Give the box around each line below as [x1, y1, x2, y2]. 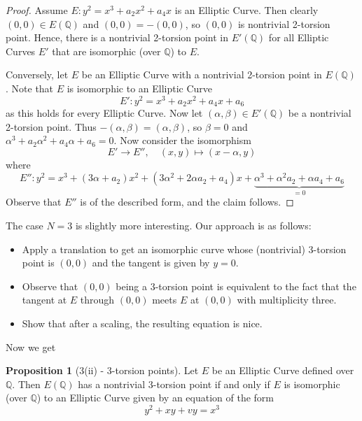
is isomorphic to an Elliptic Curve [67, 80, 213, 95]
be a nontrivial [288, 106, 351, 120]
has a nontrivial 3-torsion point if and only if [78, 376, 270, 391]
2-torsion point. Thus [6, 119, 97, 134]
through [80, 292, 115, 307]
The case [6, 217, 43, 232]
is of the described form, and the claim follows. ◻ [80, 194, 294, 209]
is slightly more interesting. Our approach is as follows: [75, 217, 312, 232]
